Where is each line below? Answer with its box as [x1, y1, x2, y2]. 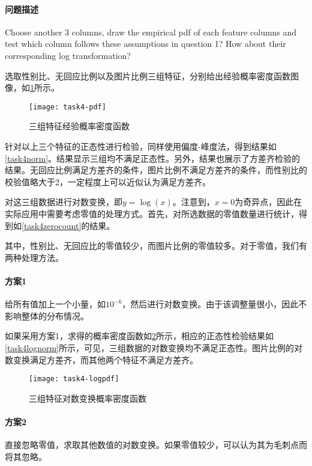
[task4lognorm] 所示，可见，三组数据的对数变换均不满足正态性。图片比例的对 [5, 341, 302, 354]
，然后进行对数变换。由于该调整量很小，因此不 [122, 298, 307, 310]
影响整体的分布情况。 [5, 309, 89, 322]
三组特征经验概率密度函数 [29, 120, 130, 132]
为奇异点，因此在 [235, 195, 302, 208]
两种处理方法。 [5, 251, 64, 263]
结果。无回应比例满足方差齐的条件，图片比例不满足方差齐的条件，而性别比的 [5, 164, 307, 176]
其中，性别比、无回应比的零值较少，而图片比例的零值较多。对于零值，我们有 [5, 239, 307, 252]
